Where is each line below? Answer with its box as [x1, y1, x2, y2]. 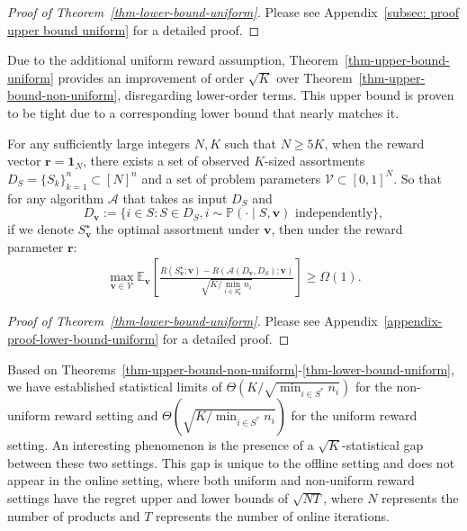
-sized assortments [265, 151, 365, 170]
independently [295, 207, 373, 220]
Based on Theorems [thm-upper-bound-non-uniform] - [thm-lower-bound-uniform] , [7, 359, 454, 378]
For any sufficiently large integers [7, 133, 191, 152]
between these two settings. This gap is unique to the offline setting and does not [7, 453, 455, 472]
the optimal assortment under [95, 220, 260, 238]
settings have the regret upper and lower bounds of [7, 488, 289, 507]
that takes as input [122, 188, 228, 207]
